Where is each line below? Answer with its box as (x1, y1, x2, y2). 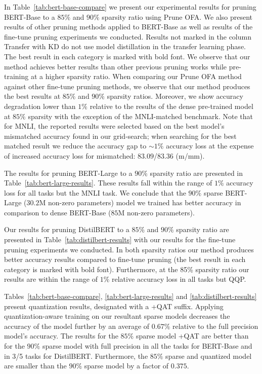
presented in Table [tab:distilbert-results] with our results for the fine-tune (4, 234, 236, 245)
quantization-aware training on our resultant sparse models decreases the (4, 311, 230, 321)
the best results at (4, 91, 61, 101)
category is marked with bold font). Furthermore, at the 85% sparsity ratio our (4, 264, 249, 274)
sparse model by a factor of (84, 360, 169, 371)
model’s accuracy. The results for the (4, 330, 118, 341)
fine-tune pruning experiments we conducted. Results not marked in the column (4, 31, 251, 42)
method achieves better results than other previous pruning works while (4, 61, 227, 71)
